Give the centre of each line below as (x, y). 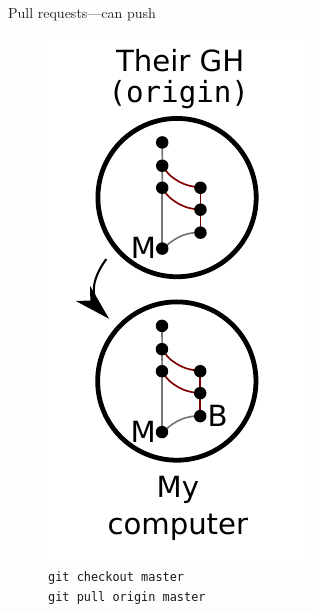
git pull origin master (127, 596)
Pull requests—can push (82, 12)
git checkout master (116, 577)
